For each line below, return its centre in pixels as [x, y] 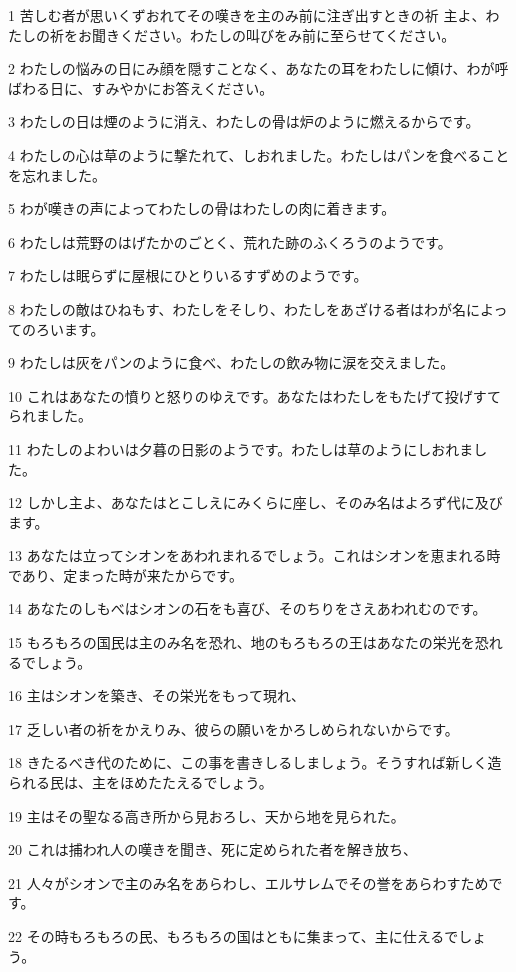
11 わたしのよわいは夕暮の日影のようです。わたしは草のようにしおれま [241, 448]
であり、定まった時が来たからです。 [125, 574]
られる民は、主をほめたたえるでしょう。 [140, 782]
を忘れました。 [57, 174]
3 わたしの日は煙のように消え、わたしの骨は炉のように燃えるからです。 [244, 121]
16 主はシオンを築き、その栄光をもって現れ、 [157, 695]
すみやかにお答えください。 [182, 87]
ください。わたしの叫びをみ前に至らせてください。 [287, 34]
